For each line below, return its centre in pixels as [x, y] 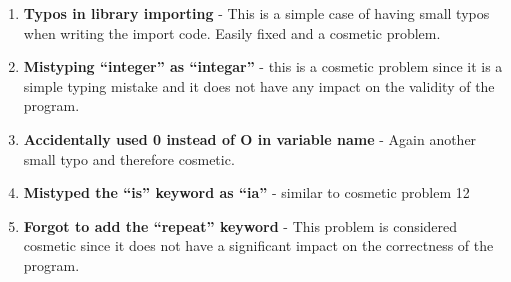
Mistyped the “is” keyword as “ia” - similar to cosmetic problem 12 [246, 192]
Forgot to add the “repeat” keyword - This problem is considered [240, 225]
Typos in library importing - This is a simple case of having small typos [256, 13]
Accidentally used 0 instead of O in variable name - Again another [250, 138]
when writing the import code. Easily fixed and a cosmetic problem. [232, 32]
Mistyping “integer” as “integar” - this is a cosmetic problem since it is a [263, 66]
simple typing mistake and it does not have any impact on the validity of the [259, 85]
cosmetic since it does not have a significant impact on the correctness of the [258, 245]
